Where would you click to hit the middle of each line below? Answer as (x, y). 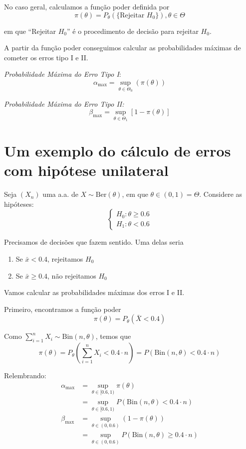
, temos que (113, 336)
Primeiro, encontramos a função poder (63, 309)
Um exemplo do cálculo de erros (118, 150)
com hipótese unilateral (86, 170)
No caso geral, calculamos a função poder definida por (87, 6)
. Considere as (221, 194)
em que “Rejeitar (30, 31)
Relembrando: (25, 375)
